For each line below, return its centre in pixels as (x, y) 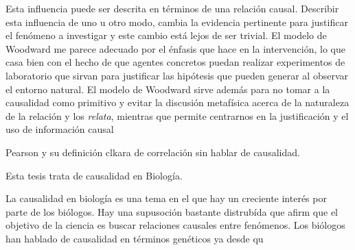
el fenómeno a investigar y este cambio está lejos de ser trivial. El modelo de (166, 35)
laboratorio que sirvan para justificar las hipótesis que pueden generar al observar (177, 75)
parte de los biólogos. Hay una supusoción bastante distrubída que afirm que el (172, 211)
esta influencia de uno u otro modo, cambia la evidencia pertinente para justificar (177, 22)
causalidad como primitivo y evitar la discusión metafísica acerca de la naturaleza (177, 102)
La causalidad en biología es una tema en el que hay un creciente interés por (166, 198)
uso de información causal (60, 129)
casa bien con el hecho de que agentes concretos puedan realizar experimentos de (175, 62)
